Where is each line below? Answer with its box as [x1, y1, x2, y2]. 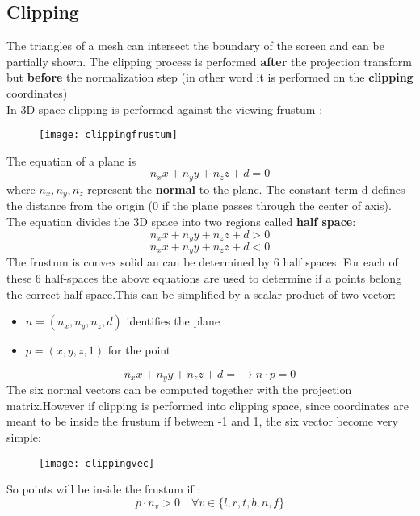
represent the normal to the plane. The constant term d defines [87, 180, 405, 197]
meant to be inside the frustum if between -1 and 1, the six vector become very [6, 413, 398, 430]
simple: [6, 429, 41, 446]
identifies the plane [126, 313, 220, 329]
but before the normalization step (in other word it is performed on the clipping [6, 69, 414, 86]
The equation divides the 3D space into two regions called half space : [6, 212, 356, 229]
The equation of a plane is [6, 152, 136, 169]
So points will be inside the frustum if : [6, 480, 201, 497]
